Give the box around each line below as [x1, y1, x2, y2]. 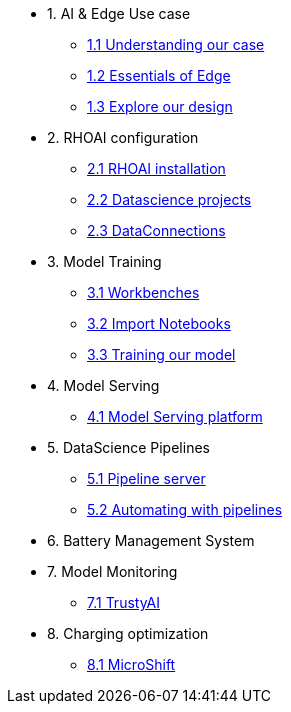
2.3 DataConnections [87, 222, 226, 239]
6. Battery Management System [47, 532, 255, 549]
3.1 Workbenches [87, 284, 200, 301]
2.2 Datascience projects [87, 191, 252, 208]
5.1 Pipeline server [87, 470, 206, 487]
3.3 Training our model [87, 346, 236, 363]
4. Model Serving [47, 377, 160, 394]
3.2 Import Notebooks [87, 315, 231, 332]
